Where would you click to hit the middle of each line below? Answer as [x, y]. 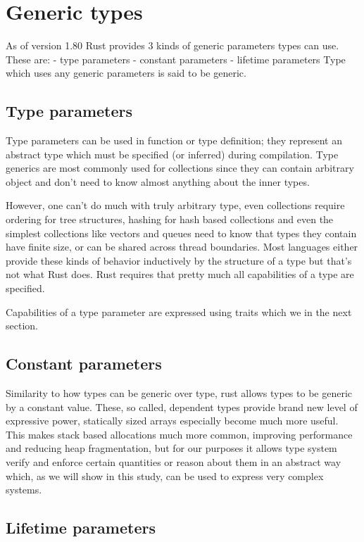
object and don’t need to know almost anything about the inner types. [158, 181]
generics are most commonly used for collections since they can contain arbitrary [180, 168]
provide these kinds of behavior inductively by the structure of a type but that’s [179, 260]
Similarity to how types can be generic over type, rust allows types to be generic [179, 393]
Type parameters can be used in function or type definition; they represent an [174, 140]
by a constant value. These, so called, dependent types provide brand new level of [182, 406]
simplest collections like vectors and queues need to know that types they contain [181, 233]
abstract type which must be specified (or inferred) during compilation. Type [172, 154]
